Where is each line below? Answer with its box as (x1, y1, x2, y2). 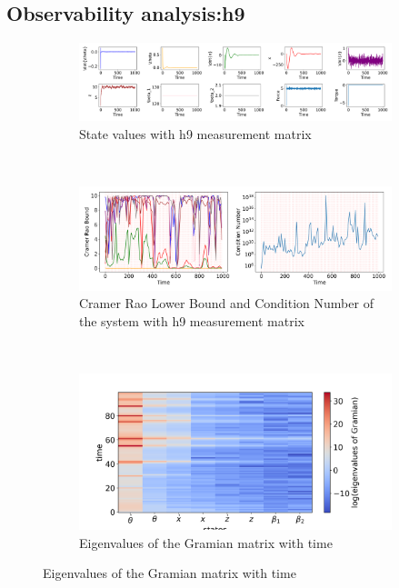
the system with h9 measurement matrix (79, 311, 304, 330)
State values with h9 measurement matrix (79, 124, 312, 143)
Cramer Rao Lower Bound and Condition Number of (79, 294, 374, 313)
